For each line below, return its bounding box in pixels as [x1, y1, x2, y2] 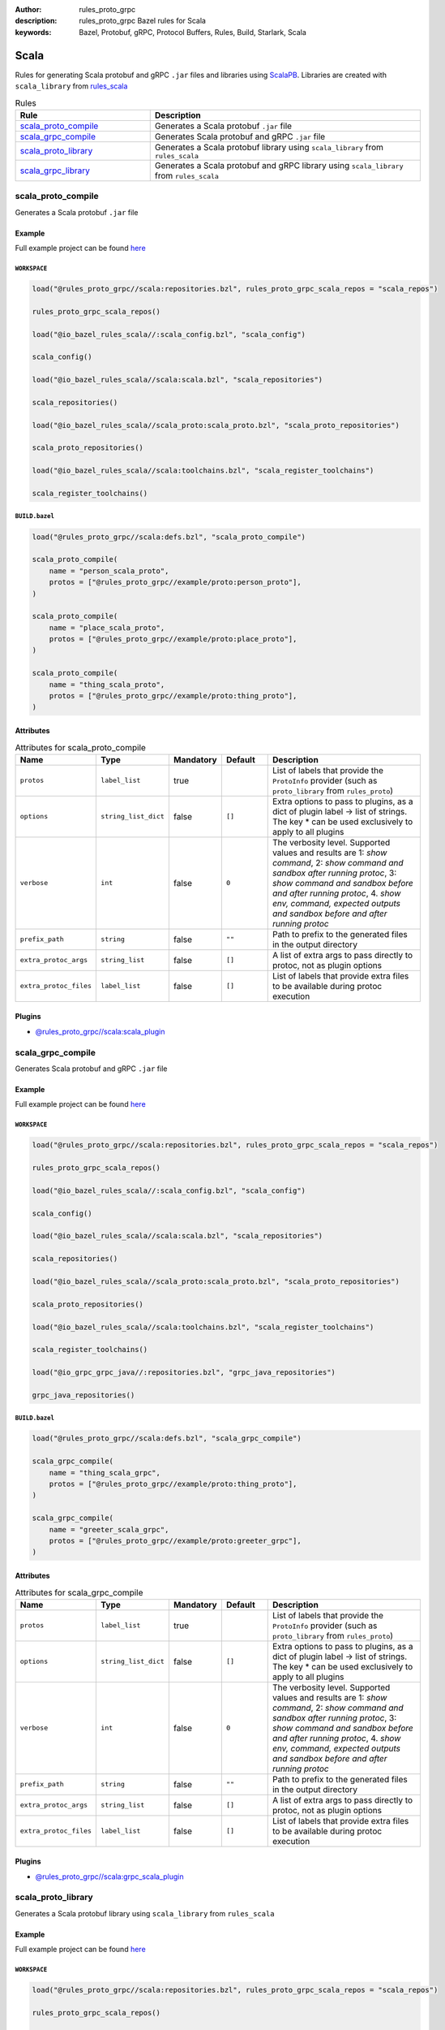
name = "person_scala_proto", [49, 566, 169, 576]
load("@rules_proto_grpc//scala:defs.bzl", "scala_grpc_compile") [32, 1434, 302, 1443]
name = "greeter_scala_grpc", [49, 1525, 169, 1534]
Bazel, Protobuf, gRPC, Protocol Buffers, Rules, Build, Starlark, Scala [79, 27, 307, 37]
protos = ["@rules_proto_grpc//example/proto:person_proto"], [49, 577, 302, 587]
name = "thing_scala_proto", [49, 680, 165, 689]
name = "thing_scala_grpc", [49, 1468, 161, 1477]
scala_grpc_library [19, 165, 91, 176]
